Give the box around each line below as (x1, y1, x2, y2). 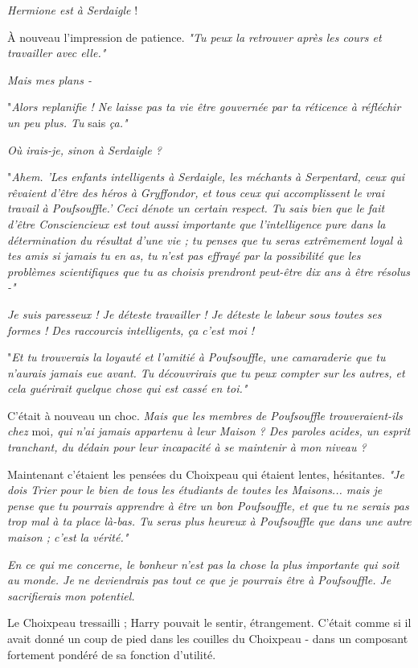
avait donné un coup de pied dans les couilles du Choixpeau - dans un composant (7, 630, 408, 646)
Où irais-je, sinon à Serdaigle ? (7, 141, 162, 158)
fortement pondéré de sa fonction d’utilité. (7, 645, 216, 662)
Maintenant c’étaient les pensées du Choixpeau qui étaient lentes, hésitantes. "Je (7, 465, 404, 482)
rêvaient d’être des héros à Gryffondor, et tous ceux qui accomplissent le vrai (7, 183, 384, 200)
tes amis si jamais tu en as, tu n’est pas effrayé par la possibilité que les (7, 247, 361, 264)
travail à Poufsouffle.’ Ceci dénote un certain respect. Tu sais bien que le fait (7, 200, 385, 216)
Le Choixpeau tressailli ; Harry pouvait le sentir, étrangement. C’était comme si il (7, 614, 412, 631)
